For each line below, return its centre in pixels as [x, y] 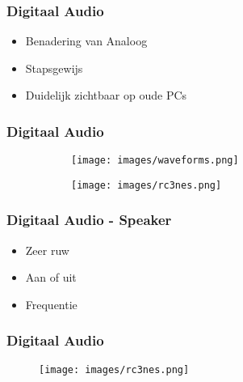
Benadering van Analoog [86, 41]
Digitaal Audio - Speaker [89, 220]
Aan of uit [51, 277]
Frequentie [51, 304]
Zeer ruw [47, 250]
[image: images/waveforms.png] [155, 161]
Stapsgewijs [54, 68]
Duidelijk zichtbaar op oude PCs [106, 95]
